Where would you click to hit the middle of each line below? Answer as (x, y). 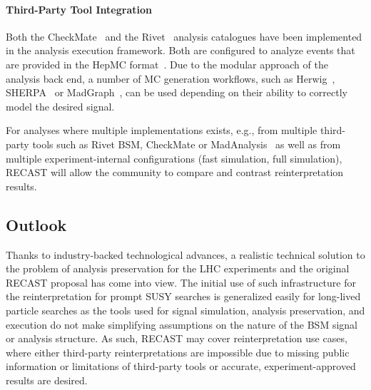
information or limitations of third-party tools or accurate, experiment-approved (181, 366)
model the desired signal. (60, 106)
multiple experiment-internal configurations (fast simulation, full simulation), (174, 158)
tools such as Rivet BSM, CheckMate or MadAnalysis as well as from (187, 144)
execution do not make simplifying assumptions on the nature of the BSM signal (182, 324)
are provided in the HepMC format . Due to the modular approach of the (167, 64)
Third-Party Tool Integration (79, 9)
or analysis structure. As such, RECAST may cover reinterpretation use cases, (177, 338)
